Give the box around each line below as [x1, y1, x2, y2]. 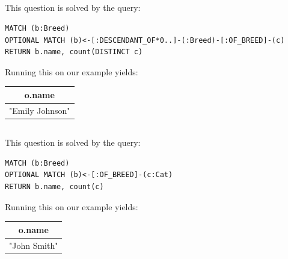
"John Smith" [9, 239, 58, 251]
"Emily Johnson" [9, 104, 70, 116]
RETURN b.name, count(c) [5, 182, 104, 191]
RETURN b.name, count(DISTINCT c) [5, 48, 143, 57]
